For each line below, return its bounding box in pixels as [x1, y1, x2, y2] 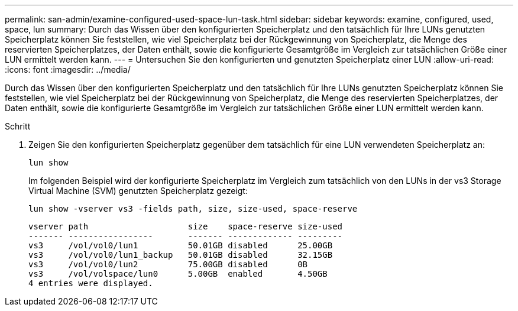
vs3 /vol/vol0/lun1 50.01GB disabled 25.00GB [28, 241, 333, 250]
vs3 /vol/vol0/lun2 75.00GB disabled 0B [28, 260, 308, 269]
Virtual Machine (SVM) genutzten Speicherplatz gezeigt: [28, 186, 248, 196]
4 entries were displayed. [28, 278, 153, 288]
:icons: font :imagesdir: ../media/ [5, 64, 131, 74]
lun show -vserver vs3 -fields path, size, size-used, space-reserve [28, 204, 358, 213]
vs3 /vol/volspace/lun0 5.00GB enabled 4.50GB [28, 269, 328, 278]
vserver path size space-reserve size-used [28, 222, 343, 231]
